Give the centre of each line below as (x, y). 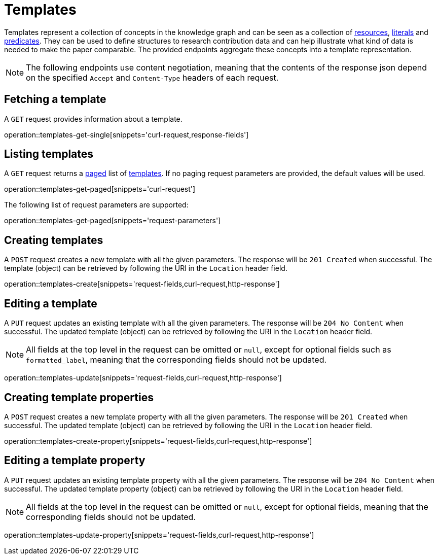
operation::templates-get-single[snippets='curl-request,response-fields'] (126, 134)
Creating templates (54, 240)
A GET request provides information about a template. (93, 119)
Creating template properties (79, 397)
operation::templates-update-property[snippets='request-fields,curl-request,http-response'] (159, 535)
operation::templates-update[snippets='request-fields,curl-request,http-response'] (143, 378)
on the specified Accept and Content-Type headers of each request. (152, 77)
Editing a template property (75, 461)
